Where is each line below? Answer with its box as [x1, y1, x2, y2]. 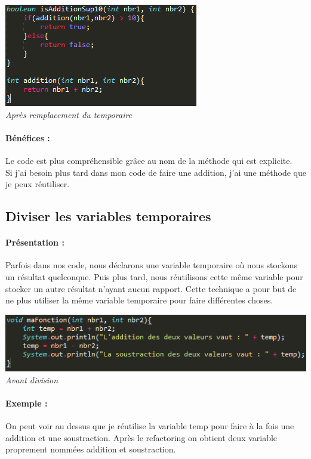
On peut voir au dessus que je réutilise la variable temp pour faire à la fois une [5, 420, 294, 432]
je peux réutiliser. [5, 178, 70, 190]
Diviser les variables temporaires [5, 207, 211, 225]
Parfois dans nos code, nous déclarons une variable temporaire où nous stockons [5, 259, 298, 271]
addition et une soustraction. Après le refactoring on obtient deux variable [5, 431, 278, 444]
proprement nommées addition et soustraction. [5, 443, 176, 455]
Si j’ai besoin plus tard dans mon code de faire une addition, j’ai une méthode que [5, 166, 306, 178]
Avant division [5, 373, 58, 386]
